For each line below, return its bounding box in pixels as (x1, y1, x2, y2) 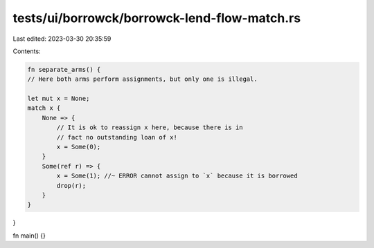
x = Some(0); (56, 143, 101, 151)
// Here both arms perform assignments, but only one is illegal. (27, 75, 258, 83)
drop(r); (56, 182, 87, 189)
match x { (27, 104, 61, 112)
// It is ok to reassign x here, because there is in (56, 124, 243, 131)
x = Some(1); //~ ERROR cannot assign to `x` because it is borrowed (56, 172, 298, 180)
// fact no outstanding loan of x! (56, 133, 178, 141)
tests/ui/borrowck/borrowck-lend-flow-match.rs (12, 10, 301, 26)
